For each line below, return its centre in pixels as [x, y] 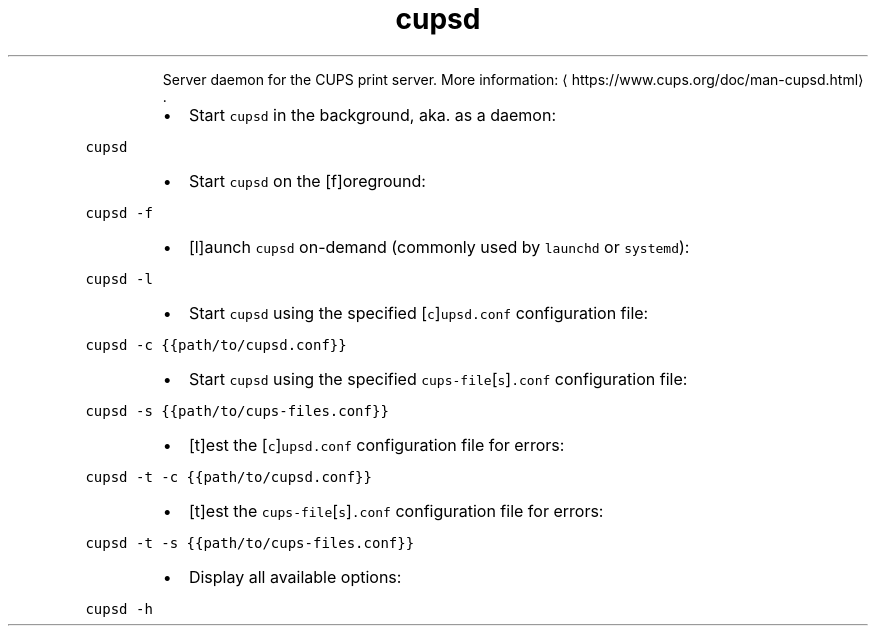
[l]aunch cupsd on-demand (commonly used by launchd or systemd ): [439, 246]
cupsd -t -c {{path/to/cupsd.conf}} [228, 476]
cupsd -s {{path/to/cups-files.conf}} [237, 410]
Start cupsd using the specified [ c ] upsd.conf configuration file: [418, 312]
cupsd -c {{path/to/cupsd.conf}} [216, 344]
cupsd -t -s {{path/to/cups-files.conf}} [250, 542]
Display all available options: [295, 576]
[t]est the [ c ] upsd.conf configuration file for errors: [376, 444]
